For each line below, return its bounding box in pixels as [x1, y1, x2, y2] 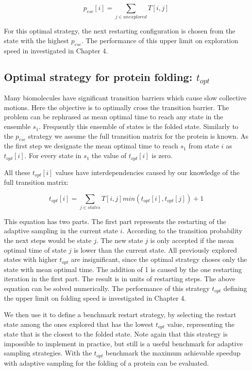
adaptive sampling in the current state [4, 226, 118, 236]
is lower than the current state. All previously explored [73, 244, 237, 255]
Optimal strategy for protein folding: [4, 69, 193, 84]
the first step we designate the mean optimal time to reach [4, 141, 178, 151]
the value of [91, 150, 127, 161]
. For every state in [24, 150, 82, 161]
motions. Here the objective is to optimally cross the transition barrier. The [4, 102, 229, 112]
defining [223, 283, 247, 293]
